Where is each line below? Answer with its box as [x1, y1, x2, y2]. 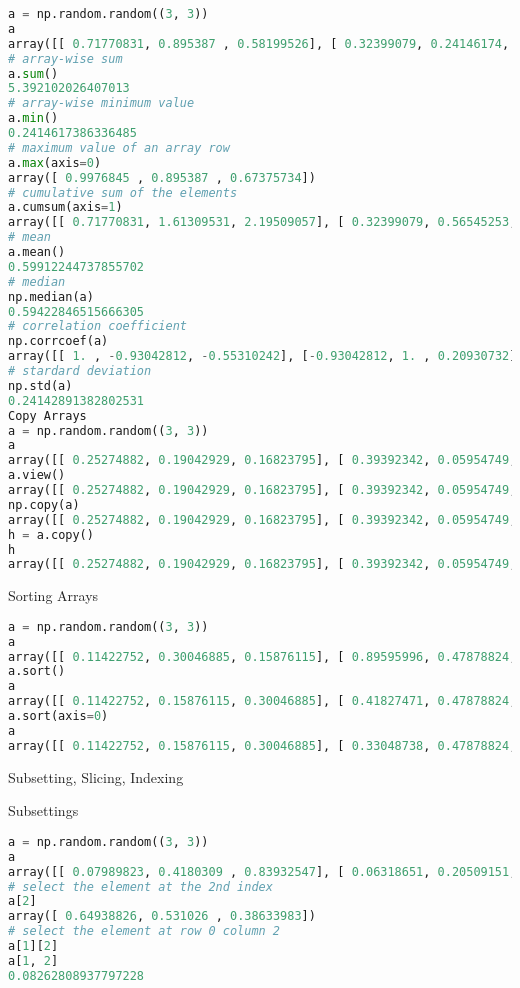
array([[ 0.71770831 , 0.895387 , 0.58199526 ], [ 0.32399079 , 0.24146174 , [8, 36, 510, 51]
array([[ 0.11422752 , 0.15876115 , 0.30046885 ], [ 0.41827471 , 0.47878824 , [8, 694, 517, 709]
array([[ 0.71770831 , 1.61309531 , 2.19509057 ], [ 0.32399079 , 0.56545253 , [8, 215, 517, 230]
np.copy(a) [8, 497, 80, 512]
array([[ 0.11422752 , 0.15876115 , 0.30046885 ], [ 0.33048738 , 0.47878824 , [8, 738, 517, 753]
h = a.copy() [8, 527, 94, 542]
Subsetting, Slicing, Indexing [8, 766, 184, 787]
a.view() [8, 468, 66, 483]
